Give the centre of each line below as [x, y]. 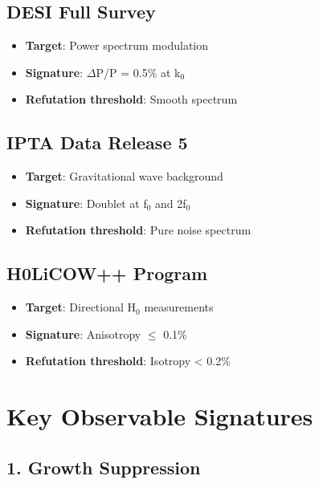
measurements [179, 307]
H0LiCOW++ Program [107, 273]
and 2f [171, 203]
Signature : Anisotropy [83, 334]
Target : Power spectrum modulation [117, 45]
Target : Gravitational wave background [124, 176]
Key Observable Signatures [160, 416]
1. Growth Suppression [104, 467]
